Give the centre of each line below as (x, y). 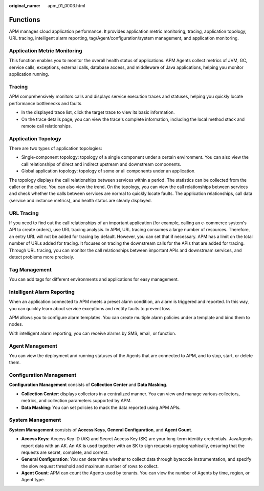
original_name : (25, 6)
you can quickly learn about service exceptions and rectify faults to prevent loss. (90, 308)
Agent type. (33, 480)
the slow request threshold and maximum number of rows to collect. (90, 466)
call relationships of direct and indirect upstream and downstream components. (101, 164)
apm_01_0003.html (66, 6)
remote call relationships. (47, 126)
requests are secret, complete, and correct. (65, 452)
